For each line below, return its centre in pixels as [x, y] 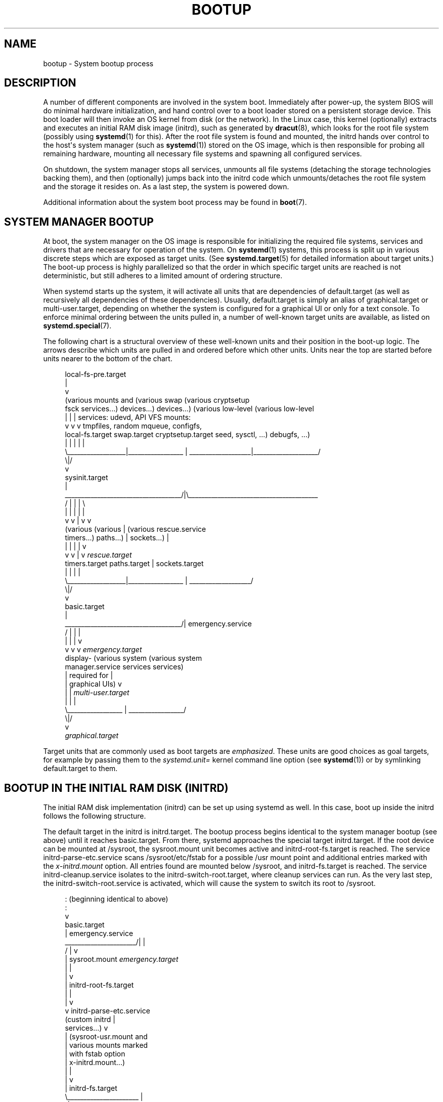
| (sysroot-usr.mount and [106, 1037]
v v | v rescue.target [98, 555]
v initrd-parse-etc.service [107, 1011]
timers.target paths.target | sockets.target [134, 564]
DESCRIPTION [40, 83]
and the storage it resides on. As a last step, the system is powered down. [166, 187]
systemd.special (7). [77, 326]
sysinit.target [86, 478]
